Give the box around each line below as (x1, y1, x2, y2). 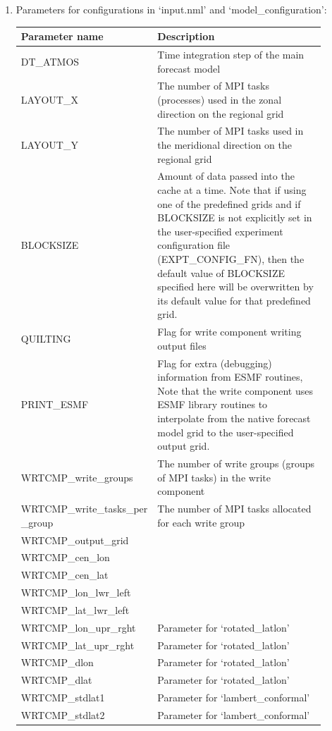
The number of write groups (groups (157, 456, 315, 471)
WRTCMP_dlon (20, 655, 94, 670)
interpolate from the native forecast (157, 411, 311, 426)
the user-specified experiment (157, 223, 283, 238)
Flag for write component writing (157, 324, 302, 339)
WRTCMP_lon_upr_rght (20, 620, 136, 634)
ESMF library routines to (157, 397, 268, 412)
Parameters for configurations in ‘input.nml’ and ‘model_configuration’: (16, 2, 327, 16)
